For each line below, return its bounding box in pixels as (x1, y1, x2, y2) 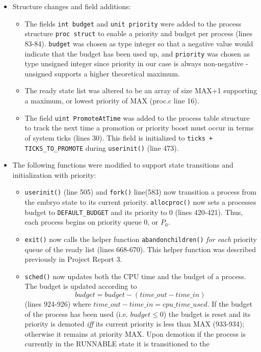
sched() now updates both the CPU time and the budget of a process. (24, 270, 246, 281)
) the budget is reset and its (163, 308, 251, 319)
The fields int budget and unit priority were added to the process (24, 18, 242, 29)
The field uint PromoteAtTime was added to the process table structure (24, 112, 250, 123)
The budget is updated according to (24, 281, 137, 291)
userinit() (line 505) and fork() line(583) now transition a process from (24, 186, 257, 197)
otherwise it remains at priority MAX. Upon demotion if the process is (24, 328, 246, 339)
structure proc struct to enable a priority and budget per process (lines (24, 28, 253, 39)
